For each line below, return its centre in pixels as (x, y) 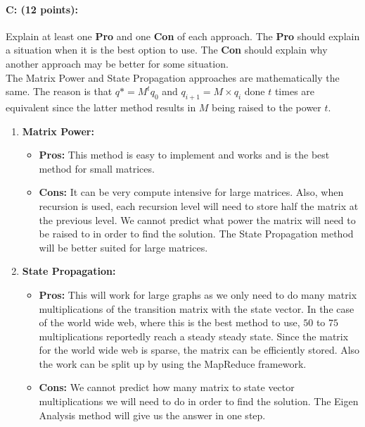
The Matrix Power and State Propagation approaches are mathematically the (173, 77)
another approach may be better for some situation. (117, 63)
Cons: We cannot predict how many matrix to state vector (167, 387)
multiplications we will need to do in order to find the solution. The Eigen (199, 401)
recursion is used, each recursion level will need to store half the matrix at (199, 205)
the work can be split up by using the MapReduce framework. (173, 363)
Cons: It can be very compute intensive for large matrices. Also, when (191, 192)
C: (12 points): (42, 9)
